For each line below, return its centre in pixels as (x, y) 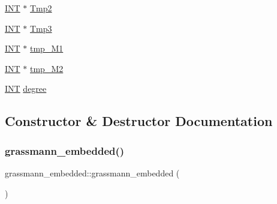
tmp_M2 (47, 68)
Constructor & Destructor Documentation (139, 121)
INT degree (26, 88)
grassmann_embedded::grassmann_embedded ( (92, 172)
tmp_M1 (47, 48)
